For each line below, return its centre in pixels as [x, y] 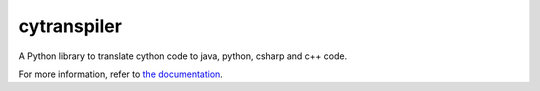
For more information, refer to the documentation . [121, 74]
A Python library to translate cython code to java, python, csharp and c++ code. [183, 56]
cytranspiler [70, 26]
